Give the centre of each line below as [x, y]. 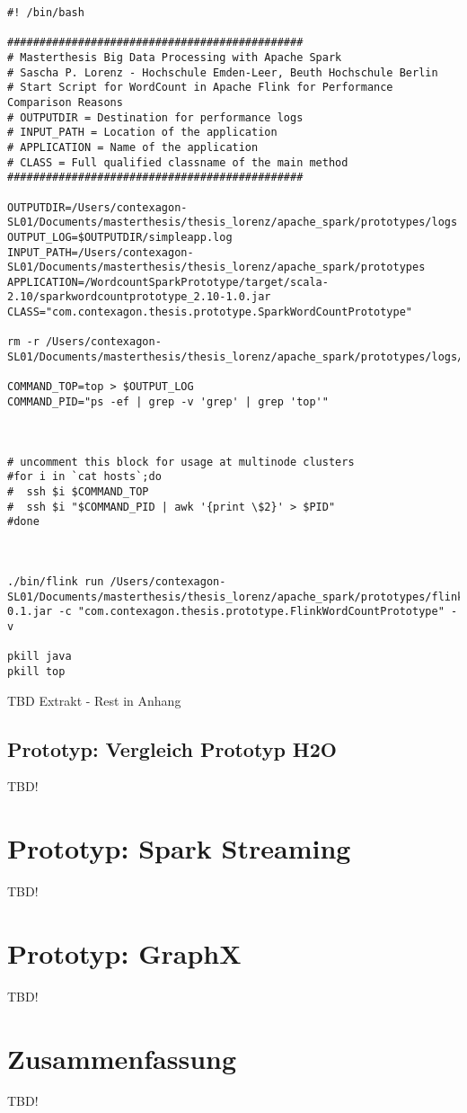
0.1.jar [30, 612]
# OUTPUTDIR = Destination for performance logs [155, 117]
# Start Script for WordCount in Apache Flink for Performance [200, 88]
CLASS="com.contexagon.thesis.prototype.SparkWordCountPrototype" [210, 312]
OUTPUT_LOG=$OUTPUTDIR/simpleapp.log [120, 237]
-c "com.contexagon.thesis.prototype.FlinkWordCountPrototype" [251, 612]
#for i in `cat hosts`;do [84, 477]
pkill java [40, 657]
